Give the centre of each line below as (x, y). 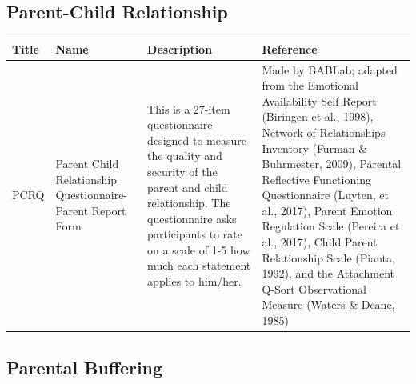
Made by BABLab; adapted (330, 69)
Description (180, 48)
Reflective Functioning (316, 179)
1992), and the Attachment (328, 273)
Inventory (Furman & (315, 148)
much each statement (199, 265)
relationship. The (189, 203)
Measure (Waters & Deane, (328, 304)
